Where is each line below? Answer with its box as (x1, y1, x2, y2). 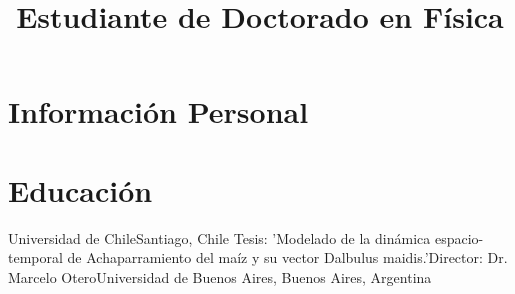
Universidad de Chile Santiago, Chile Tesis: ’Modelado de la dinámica (8, 227, 431, 248)
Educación (8, 169, 153, 210)
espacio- (434, 227, 484, 248)
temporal (8, 247, 63, 268)
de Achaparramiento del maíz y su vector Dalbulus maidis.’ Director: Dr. (67, 247, 508, 268)
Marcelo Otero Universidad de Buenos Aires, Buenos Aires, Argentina (8, 266, 432, 287)
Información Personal (8, 91, 309, 132)
